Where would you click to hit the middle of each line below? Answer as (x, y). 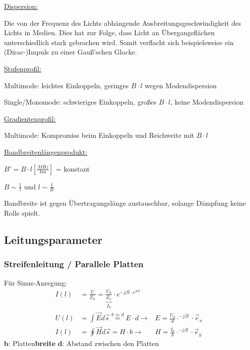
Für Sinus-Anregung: (36, 282)
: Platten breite (32, 343)
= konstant (73, 168)
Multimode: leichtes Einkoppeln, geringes (66, 85)
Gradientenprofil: (30, 118)
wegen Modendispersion (181, 85)
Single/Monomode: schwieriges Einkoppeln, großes (80, 102)
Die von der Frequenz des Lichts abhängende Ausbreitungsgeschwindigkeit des (123, 23)
